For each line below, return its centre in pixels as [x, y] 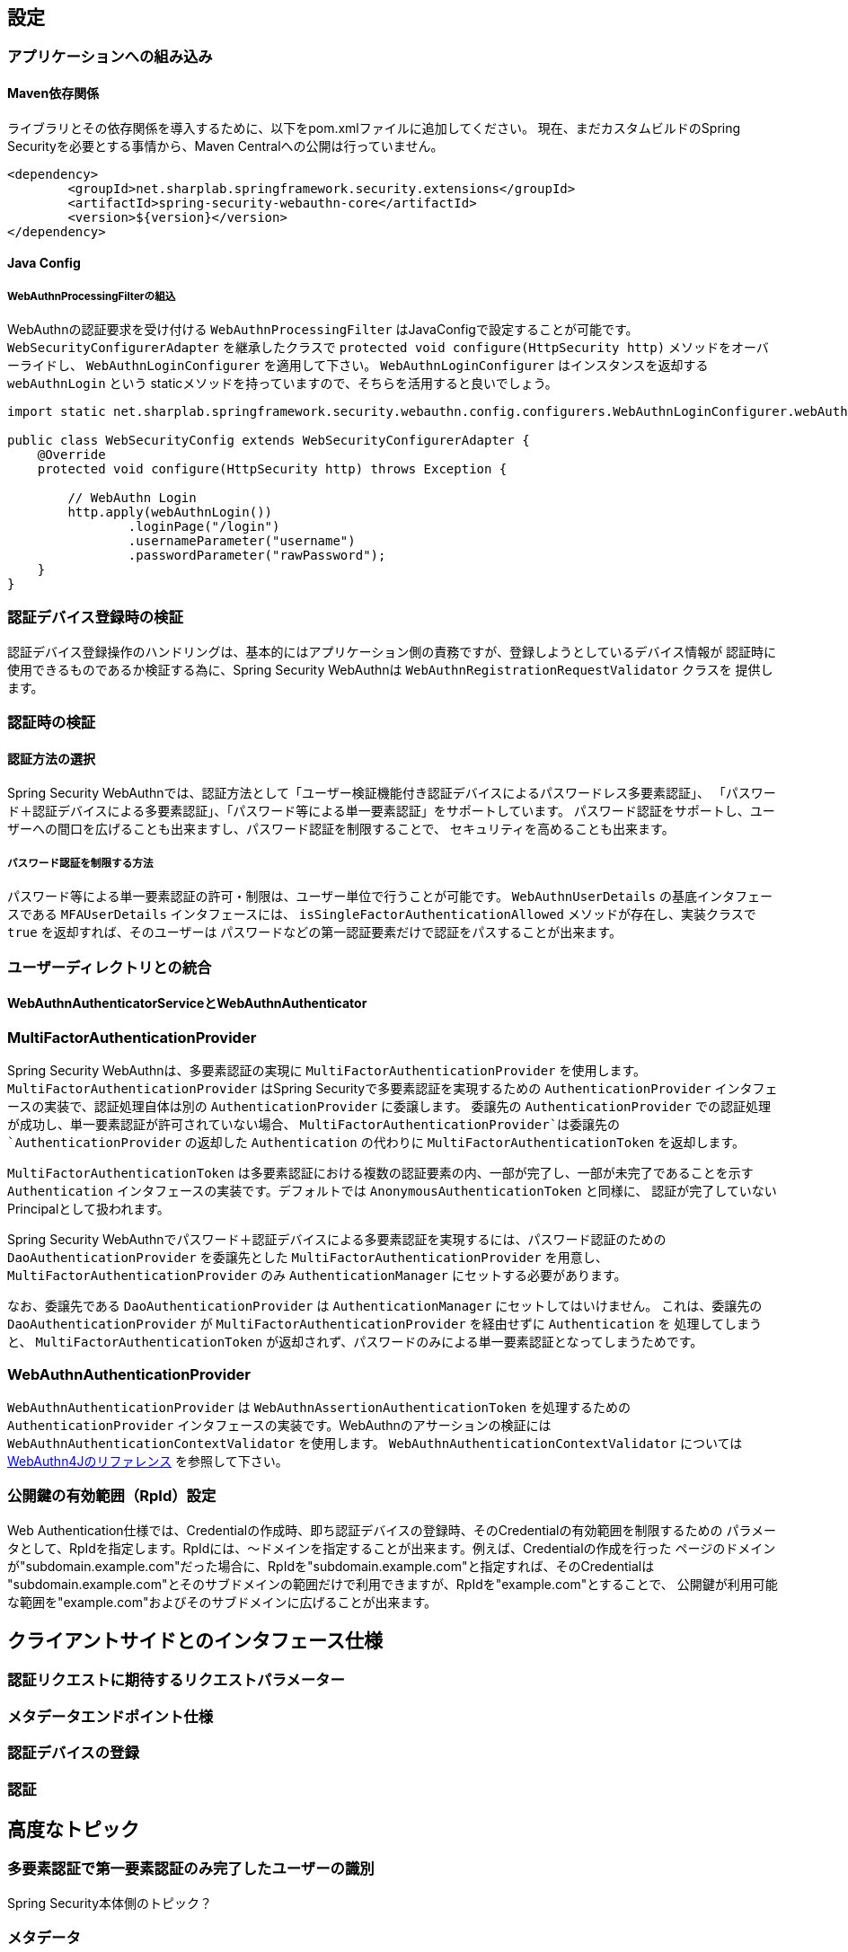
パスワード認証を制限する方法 [80, 863]
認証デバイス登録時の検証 [95, 618]
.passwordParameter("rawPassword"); [257, 556]
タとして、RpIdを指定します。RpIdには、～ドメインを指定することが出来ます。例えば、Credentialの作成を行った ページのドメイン [392, 1548]
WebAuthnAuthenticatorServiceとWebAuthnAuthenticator [187, 1003]
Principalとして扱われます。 [88, 1209]
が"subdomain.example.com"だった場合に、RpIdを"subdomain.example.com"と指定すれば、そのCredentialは [331, 1566]
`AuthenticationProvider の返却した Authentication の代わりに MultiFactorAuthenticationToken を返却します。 [376, 1143]
